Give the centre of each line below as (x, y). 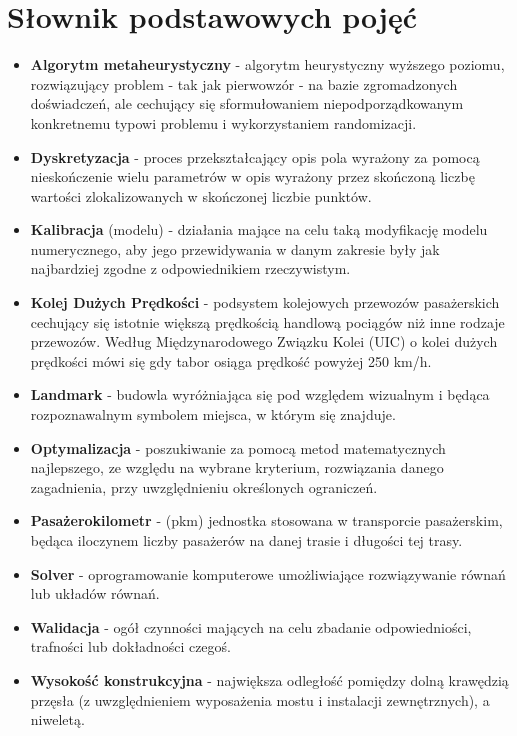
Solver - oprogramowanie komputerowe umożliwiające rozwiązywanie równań (268, 573)
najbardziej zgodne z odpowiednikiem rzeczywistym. (190, 268)
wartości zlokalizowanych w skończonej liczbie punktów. (201, 195)
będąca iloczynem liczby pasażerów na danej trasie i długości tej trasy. (246, 540)
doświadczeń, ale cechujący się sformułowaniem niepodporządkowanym (247, 103)
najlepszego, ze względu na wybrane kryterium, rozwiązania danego (237, 467)
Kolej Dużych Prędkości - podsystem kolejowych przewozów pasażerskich (265, 302)
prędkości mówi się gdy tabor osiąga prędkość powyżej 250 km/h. (231, 360)
